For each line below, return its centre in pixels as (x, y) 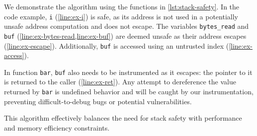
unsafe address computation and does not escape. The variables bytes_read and (127, 26)
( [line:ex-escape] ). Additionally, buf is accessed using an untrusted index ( (117, 45)
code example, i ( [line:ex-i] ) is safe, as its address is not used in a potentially (121, 16)
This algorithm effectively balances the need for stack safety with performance (123, 118)
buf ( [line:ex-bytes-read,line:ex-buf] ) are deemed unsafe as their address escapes (125, 35)
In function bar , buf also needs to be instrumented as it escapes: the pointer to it (128, 72)
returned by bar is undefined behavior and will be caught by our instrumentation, (129, 92)
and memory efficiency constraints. (57, 127)
